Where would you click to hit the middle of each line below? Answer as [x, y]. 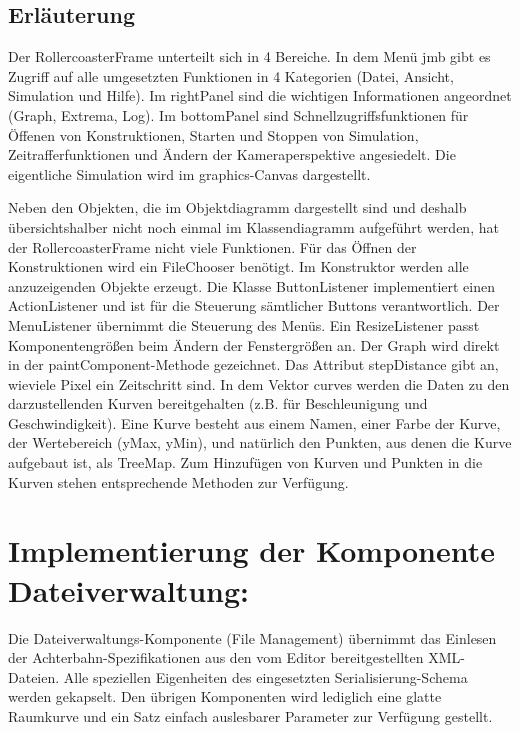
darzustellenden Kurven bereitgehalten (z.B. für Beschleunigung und [218, 403]
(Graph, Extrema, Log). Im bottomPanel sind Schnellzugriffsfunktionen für [238, 114]
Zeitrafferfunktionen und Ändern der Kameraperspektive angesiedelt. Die [232, 154]
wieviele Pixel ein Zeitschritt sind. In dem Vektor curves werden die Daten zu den [259, 383]
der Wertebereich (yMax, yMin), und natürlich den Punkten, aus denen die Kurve [260, 442]
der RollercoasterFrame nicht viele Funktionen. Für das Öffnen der [212, 246]
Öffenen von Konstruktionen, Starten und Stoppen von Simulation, [213, 134]
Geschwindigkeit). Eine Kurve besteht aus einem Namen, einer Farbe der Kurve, [254, 422]
